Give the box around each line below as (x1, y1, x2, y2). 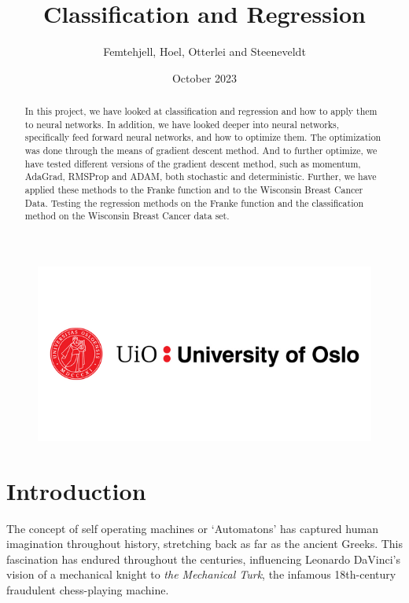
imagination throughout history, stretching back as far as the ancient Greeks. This (6, 535, 403, 552)
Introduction (6, 474, 146, 506)
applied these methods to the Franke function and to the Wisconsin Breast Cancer (24, 183, 363, 197)
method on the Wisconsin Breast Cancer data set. (24, 209, 230, 222)
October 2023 (171, 69, 238, 86)
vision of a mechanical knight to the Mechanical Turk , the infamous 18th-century (6, 566, 396, 583)
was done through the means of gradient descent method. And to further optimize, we (24, 144, 378, 157)
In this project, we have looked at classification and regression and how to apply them (24, 105, 378, 118)
